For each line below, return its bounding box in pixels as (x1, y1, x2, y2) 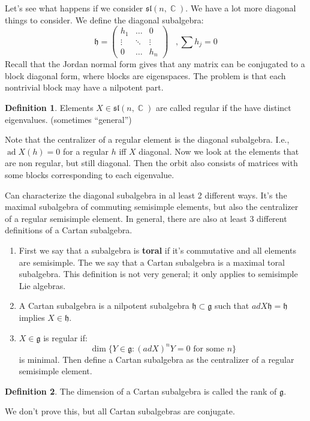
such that (215, 299, 249, 312)
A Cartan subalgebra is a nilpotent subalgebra (19, 299, 189, 312)
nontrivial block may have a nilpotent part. (5, 81, 164, 94)
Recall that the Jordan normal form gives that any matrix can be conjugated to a (5, 58, 305, 70)
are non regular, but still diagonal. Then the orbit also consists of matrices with (5, 157, 298, 169)
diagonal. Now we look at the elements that (139, 145, 299, 157)
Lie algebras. (19, 279, 66, 291)
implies (19, 311, 45, 323)
